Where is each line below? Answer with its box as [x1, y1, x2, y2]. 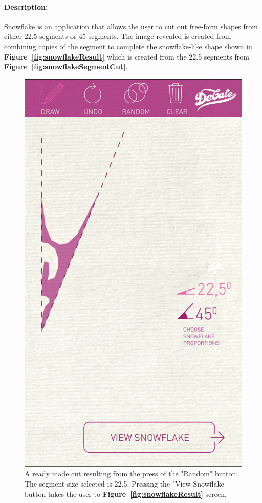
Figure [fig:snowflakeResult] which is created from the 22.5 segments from [4, 51, 249, 62]
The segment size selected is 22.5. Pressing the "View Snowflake [25, 478, 224, 489]
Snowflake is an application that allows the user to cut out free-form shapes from [4, 21, 258, 31]
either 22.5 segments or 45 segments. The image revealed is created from [4, 31, 231, 42]
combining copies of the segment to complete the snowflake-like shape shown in [4, 41, 252, 51]
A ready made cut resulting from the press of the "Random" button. [25, 468, 238, 479]
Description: [4, 1, 48, 12]
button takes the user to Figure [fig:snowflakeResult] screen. [25, 488, 227, 499]
